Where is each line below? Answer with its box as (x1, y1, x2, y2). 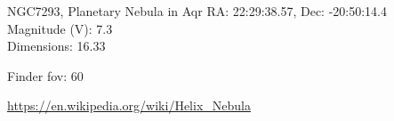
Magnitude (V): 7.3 (7, 19, 113, 37)
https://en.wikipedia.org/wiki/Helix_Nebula (7, 96, 251, 115)
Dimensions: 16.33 (7, 36, 106, 55)
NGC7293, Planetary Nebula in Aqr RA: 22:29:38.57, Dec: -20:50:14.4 (7, 2, 388, 20)
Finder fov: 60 (7, 66, 84, 85)
